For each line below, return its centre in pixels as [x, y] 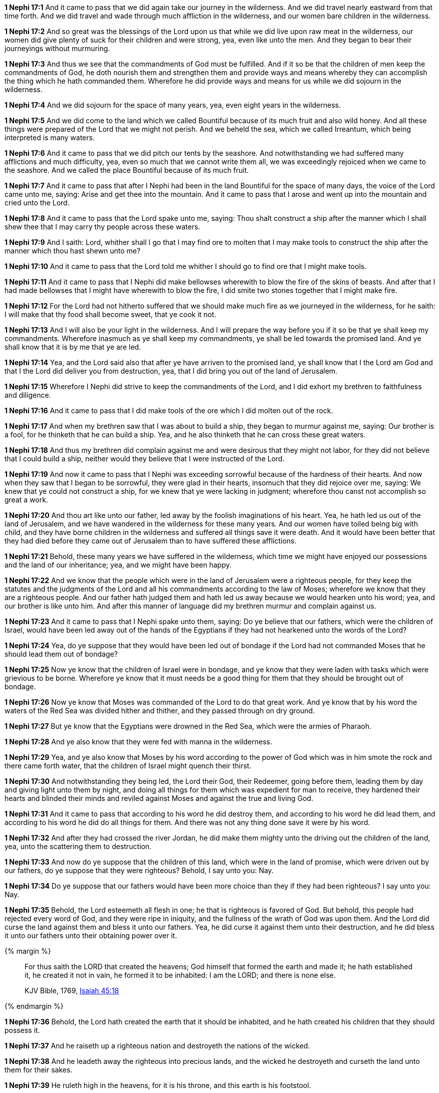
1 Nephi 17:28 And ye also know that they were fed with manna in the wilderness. [138, 742]
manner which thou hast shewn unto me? [73, 251]
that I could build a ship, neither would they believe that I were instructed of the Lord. [145, 459]
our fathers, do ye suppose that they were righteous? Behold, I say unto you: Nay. [139, 870]
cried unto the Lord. [37, 203]
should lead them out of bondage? [61, 654]
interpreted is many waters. [50, 138]
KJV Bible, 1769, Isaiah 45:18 [72, 991]
